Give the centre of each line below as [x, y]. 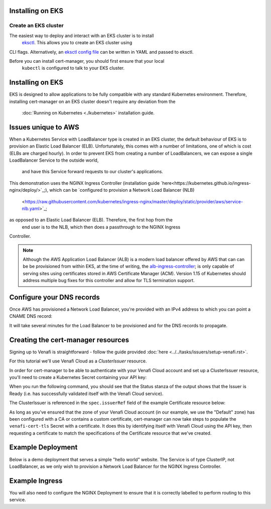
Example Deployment [43, 448]
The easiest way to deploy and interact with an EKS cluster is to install [82, 36]
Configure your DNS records [55, 297]
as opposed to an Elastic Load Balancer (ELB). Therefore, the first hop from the [91, 220]
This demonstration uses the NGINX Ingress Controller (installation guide [85, 183]
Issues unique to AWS [44, 127]
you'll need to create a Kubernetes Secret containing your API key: [78, 377]
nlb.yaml [31, 209]
